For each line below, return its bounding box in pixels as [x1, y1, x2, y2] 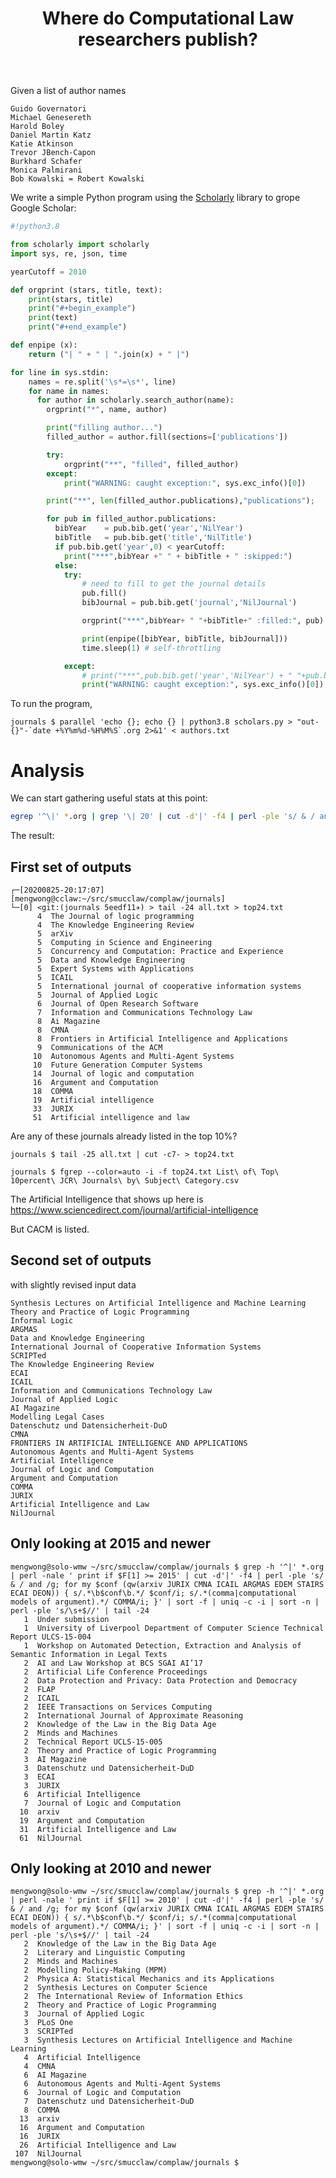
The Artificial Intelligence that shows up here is [10, 1193, 204, 1205]
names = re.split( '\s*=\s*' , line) [28, 377, 177, 387]
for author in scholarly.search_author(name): [36, 395, 235, 406]
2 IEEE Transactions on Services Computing [23, 1702, 213, 1712]
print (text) [28, 313, 78, 323]
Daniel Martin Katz [10, 130, 92, 141]
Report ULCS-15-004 [10, 1632, 92, 1642]
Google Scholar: [10, 202, 77, 214]
